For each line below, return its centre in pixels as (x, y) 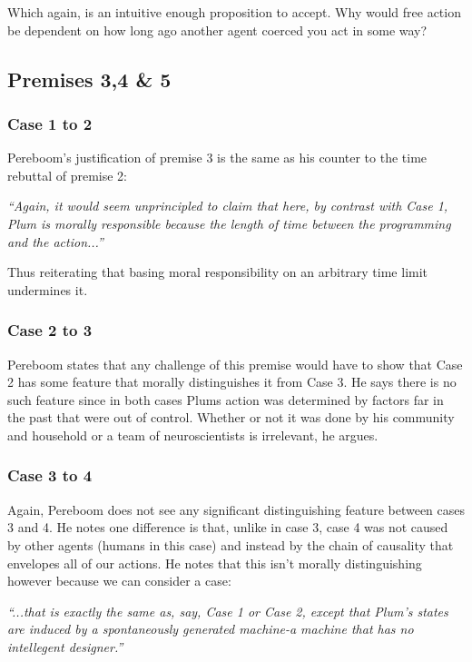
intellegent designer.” (65, 646)
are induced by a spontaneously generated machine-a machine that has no (211, 629)
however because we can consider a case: (119, 581)
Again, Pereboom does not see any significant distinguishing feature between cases (236, 509)
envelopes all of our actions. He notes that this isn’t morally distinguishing (215, 563)
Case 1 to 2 (50, 123)
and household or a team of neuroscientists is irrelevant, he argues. (193, 435)
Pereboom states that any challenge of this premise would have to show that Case (235, 364)
